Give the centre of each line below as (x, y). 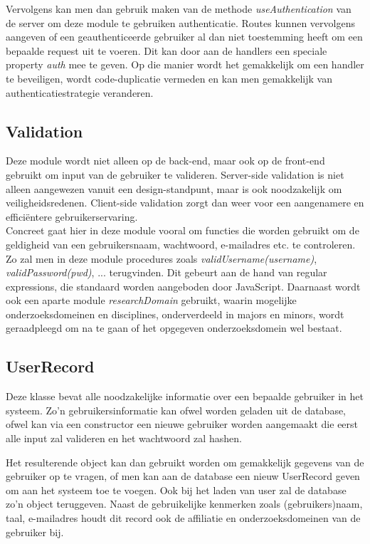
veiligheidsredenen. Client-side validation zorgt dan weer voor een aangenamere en (185, 203)
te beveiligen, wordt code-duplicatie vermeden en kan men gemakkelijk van (169, 78)
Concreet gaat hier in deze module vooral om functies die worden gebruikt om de (183, 230)
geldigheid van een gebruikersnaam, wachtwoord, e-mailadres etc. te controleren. (181, 244)
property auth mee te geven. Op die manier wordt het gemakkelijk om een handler (185, 64)
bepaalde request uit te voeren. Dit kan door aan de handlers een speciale (166, 50)
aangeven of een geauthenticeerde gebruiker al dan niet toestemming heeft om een (184, 37)
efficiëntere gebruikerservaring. (72, 216)
